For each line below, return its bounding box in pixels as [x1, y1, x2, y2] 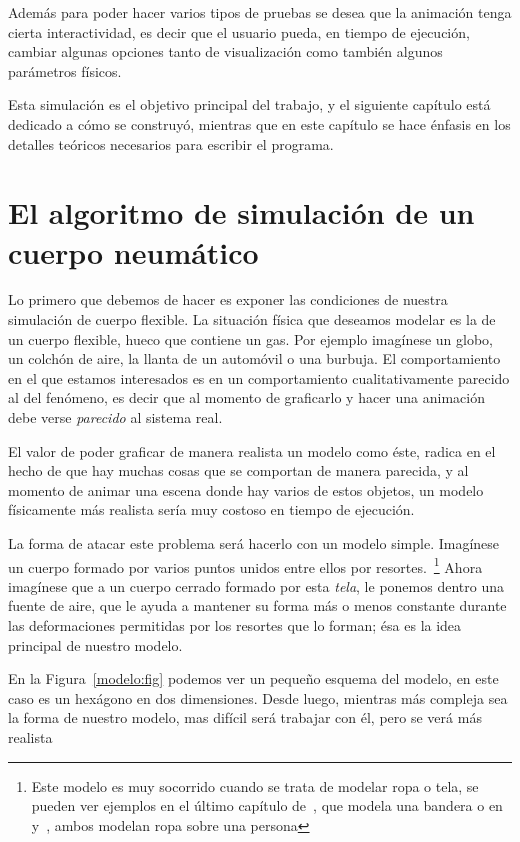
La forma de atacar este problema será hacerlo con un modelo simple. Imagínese [8, 533, 500, 553]
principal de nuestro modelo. [8, 634, 183, 655]
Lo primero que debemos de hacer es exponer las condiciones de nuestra [8, 289, 448, 310]
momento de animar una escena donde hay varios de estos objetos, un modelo [8, 479, 484, 500]
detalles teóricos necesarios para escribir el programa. [8, 133, 334, 154]
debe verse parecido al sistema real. [8, 407, 223, 428]
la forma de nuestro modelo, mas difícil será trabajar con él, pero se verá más [8, 707, 482, 728]
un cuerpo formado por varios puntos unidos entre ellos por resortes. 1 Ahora [8, 553, 483, 577]
